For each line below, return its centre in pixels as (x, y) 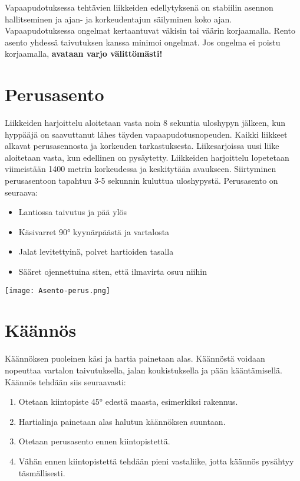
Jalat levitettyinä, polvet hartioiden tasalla (96, 251)
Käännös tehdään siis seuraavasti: (65, 381)
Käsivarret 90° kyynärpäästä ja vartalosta (94, 231)
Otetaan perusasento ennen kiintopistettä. (94, 441)
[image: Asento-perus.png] (57, 290)
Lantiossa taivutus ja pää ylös (73, 212)
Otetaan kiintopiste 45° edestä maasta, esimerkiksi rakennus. (128, 402)
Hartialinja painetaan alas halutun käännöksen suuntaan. (122, 421)
